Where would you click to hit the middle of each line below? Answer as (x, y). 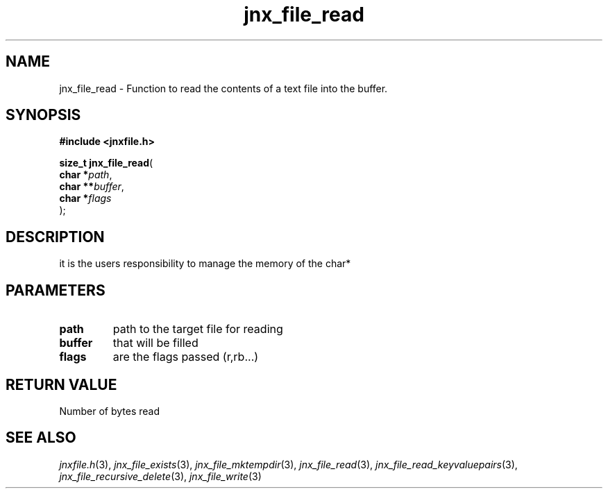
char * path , (86, 175)
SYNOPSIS (43, 115)
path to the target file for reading (198, 329)
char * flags (85, 198)
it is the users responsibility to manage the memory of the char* (205, 264)
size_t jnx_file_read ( (106, 163)
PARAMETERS (56, 290)
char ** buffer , (92, 187)
